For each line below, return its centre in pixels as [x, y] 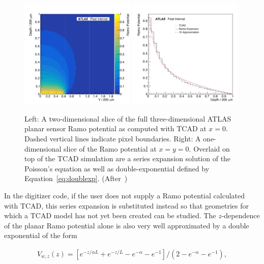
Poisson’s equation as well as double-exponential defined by [117, 168]
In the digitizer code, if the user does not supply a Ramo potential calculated [125, 195]
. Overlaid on [209, 148]
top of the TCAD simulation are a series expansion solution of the [128, 158]
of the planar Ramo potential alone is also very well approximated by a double [127, 225]
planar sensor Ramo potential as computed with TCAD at [115, 128]
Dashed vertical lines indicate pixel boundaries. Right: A [113, 138]
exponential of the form [41, 235]
